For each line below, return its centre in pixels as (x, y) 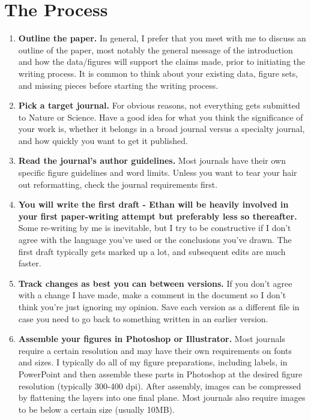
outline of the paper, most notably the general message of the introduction (155, 49)
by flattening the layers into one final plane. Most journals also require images (162, 397)
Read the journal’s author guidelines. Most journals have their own (152, 160)
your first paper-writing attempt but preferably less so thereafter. (158, 216)
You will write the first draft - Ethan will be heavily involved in (153, 204)
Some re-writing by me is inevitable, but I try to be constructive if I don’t (155, 228)
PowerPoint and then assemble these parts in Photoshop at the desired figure (160, 373)
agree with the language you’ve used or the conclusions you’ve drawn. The (155, 240)
